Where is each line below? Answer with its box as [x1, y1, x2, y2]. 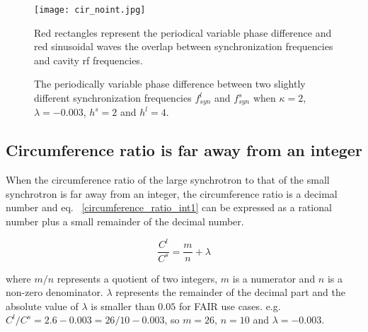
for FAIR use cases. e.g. [178, 298, 281, 313]
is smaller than [91, 298, 155, 313]
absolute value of [6, 298, 79, 313]
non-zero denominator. [6, 285, 103, 300]
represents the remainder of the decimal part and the [115, 285, 345, 300]
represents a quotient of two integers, [57, 271, 218, 285]
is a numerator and [232, 271, 316, 285]
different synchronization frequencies [34, 90, 192, 105]
